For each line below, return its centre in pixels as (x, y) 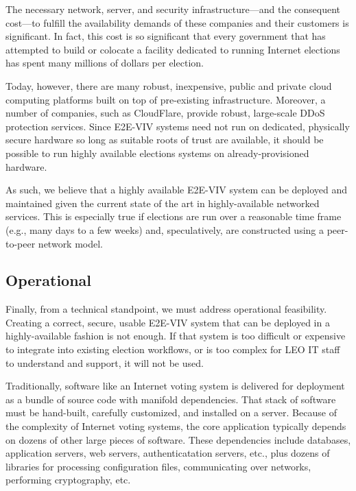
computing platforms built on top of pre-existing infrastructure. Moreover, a (166, 99)
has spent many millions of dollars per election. (105, 63)
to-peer (21, 243)
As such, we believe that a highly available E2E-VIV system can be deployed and (177, 190)
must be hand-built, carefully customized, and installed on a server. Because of (171, 412)
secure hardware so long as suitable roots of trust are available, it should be (165, 140)
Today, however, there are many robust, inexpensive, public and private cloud (169, 85)
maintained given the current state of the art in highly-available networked (163, 203)
